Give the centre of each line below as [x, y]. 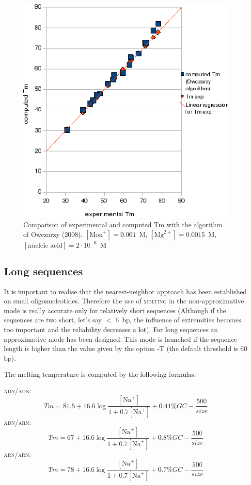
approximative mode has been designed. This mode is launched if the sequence [121, 339]
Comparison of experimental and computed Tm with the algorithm [123, 225]
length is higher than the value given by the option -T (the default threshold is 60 [125, 348]
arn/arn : [17, 454]
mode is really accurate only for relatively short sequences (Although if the [115, 310]
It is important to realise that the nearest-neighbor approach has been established [125, 291]
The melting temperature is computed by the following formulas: [100, 374]
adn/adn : [18, 390]
